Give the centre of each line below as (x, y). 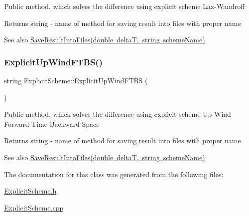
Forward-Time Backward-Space (52, 123)
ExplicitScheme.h (30, 191)
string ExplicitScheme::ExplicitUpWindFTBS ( (76, 80)
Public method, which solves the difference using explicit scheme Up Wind (118, 114)
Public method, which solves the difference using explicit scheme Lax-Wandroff (124, 6)
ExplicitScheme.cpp (34, 207)
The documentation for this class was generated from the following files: (114, 174)
